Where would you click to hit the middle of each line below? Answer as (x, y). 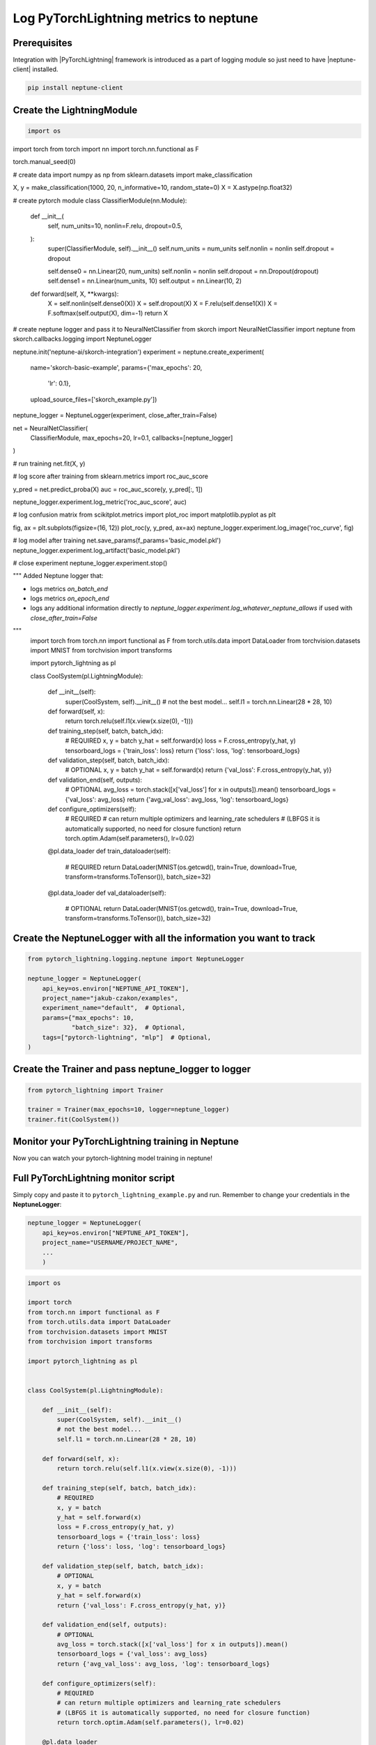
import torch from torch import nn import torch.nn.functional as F (106, 149)
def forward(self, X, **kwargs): (75, 294)
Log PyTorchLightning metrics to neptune (135, 18)
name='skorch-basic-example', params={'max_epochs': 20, (116, 368)
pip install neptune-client (75, 88)
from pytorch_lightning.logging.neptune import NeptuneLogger (136, 959)
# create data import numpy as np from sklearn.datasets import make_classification (133, 174)
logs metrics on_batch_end (69, 588)
